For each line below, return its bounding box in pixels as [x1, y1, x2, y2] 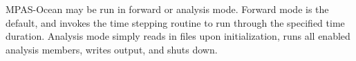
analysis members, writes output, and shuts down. [6, 42, 218, 56]
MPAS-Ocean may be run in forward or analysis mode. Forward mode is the [6, 2, 329, 16]
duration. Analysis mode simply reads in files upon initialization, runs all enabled [6, 29, 350, 43]
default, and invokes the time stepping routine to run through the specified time [6, 15, 345, 29]
